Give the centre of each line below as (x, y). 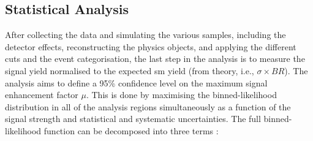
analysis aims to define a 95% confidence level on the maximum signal (136, 82)
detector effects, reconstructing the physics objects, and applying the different (151, 46)
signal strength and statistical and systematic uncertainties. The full (133, 119)
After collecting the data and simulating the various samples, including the (145, 35)
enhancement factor (42, 95)
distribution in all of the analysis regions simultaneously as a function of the (148, 106)
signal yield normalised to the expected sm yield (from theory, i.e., (130, 70)
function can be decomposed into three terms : (131, 130)
